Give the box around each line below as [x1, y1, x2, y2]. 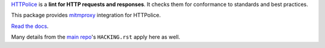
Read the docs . [11, 23, 49, 30]
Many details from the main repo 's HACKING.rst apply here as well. [11, 33, 181, 41]
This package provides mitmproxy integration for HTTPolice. [11, 12, 161, 19]
